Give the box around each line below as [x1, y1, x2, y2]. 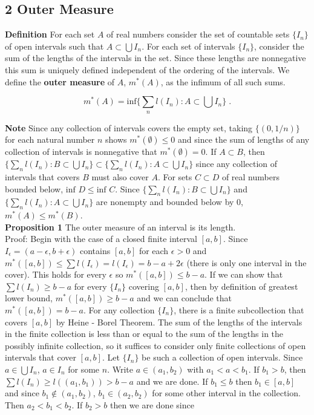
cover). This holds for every [5, 268, 106, 281]
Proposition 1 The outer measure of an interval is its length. [5, 220, 236, 233]
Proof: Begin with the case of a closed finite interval [5, 232, 197, 245]
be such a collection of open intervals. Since [142, 351, 303, 364]
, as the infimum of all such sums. [160, 75, 286, 88]
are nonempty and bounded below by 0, [96, 195, 243, 208]
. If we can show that [204, 268, 283, 281]
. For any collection [83, 303, 155, 316]
